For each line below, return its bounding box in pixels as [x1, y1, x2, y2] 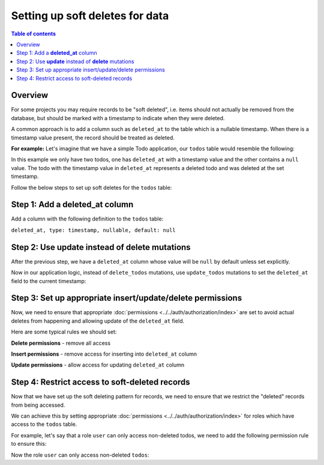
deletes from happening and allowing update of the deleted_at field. [11, 317, 185, 324]
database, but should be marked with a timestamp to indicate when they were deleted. [11, 114, 225, 121]
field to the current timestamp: [11, 277, 86, 285]
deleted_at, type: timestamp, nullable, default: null [11, 226, 176, 234]
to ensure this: [11, 440, 47, 448]
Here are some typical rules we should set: [11, 328, 117, 336]
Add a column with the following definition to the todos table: [11, 215, 164, 222]
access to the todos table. [11, 421, 77, 428]
